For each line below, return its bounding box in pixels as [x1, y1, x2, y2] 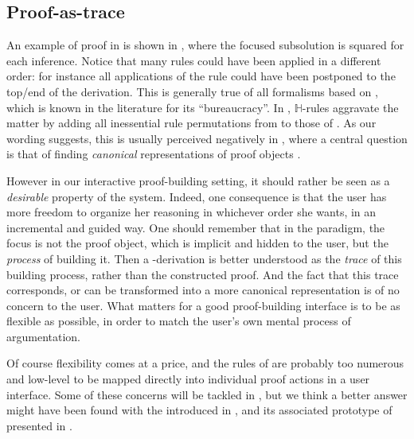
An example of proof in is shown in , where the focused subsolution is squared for [6, 37, 404, 53]
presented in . [6, 417, 72, 433]
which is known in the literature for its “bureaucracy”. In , [6, 99, 291, 115]
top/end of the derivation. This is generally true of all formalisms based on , [6, 83, 378, 99]
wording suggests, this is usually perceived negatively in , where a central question [6, 130, 408, 146]
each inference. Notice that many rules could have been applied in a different [6, 52, 381, 68]
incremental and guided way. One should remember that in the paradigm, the [6, 219, 385, 235]
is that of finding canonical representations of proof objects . [6, 146, 301, 162]
